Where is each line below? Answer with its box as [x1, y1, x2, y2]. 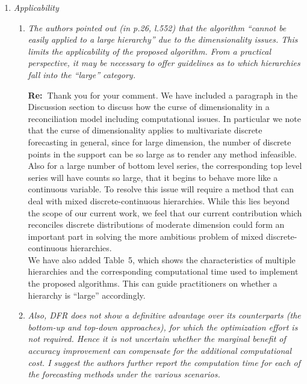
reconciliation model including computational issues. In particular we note [28, 112, 302, 124]
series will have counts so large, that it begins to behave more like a [28, 171, 278, 183]
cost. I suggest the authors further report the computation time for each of [28, 356, 300, 368]
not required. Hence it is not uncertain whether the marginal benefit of [28, 332, 286, 345]
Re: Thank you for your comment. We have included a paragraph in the [28, 88, 298, 101]
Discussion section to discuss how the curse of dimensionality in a [28, 100, 270, 113]
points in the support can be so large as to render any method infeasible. [28, 147, 297, 160]
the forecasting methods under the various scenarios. [28, 368, 220, 380]
